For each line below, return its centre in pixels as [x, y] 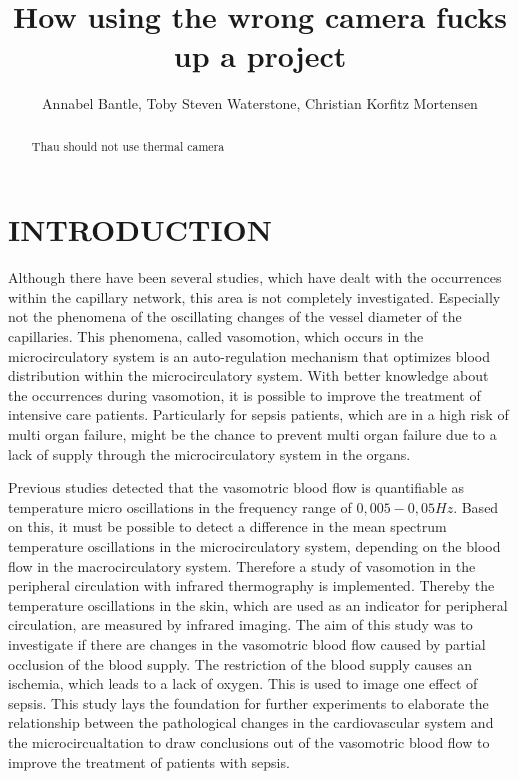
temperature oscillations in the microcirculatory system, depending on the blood [254, 546]
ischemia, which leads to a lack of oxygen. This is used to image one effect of [243, 683]
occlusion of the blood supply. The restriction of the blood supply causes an [240, 663]
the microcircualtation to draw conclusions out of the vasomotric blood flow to [249, 741]
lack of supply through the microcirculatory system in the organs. [209, 453]
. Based [476, 506]
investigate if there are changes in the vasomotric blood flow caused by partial [247, 643]
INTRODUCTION [140, 229]
